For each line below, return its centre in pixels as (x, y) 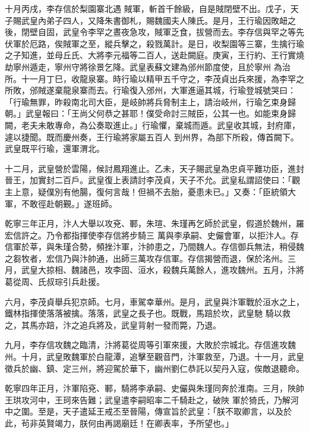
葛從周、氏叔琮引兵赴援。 (55, 282)
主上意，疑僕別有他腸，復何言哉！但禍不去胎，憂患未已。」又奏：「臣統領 (146, 191)
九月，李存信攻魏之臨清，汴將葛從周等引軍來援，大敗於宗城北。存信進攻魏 (150, 345)
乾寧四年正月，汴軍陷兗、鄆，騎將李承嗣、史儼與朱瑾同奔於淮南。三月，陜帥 (154, 388)
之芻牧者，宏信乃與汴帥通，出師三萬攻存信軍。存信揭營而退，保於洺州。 (146, 258)
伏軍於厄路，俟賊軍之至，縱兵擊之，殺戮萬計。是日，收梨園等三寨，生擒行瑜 (154, 43)
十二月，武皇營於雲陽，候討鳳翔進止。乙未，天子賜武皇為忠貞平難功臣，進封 (154, 168)
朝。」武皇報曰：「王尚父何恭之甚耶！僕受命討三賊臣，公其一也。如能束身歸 (150, 113)
